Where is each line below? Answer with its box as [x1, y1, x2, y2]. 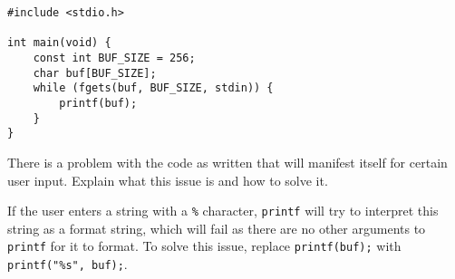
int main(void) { [7, 36, 111, 50]
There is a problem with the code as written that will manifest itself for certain [7, 152, 448, 171]
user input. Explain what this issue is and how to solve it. [7, 170, 328, 189]
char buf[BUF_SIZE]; [33, 66, 157, 80]
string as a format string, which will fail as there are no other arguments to [7, 218, 426, 237]
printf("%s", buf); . [7, 255, 128, 273]
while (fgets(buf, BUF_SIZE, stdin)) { [33, 82, 274, 95]
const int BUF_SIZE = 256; [33, 51, 196, 64]
